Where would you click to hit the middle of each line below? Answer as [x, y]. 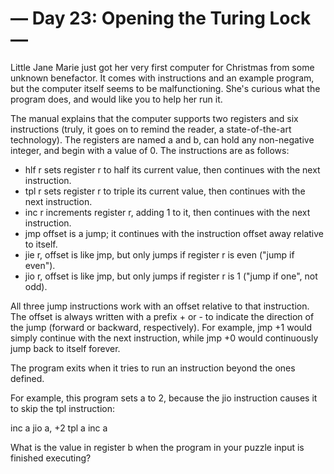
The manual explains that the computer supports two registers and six [154, 118]
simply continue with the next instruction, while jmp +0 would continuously [164, 338]
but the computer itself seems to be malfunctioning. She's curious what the [165, 88]
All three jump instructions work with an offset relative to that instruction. [160, 306]
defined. [27, 378]
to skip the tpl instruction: [63, 408]
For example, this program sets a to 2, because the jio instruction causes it [164, 398]
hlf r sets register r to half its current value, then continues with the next [172, 169]
